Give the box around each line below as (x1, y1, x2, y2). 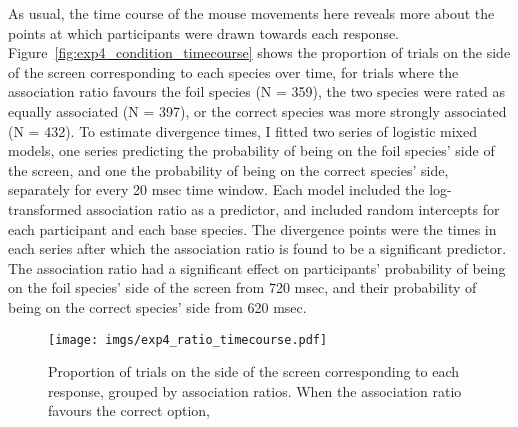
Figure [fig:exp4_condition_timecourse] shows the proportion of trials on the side (8, 42, 511, 63)
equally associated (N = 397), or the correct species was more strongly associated (8, 100, 507, 121)
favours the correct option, (48, 400, 210, 421)
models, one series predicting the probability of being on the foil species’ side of (8, 140, 495, 161)
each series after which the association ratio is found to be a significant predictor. (8, 238, 507, 259)
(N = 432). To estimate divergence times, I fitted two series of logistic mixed (8, 120, 477, 141)
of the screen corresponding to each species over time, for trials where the (8, 61, 459, 82)
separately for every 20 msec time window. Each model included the (8, 179, 425, 200)
